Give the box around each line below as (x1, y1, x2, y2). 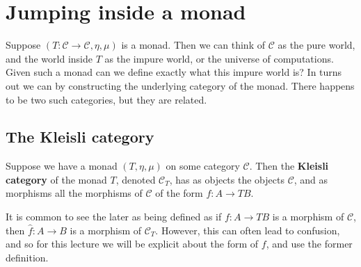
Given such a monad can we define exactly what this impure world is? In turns (6, 65, 342, 79)
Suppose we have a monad (6, 159, 118, 173)
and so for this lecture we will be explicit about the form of (6, 236, 259, 251)
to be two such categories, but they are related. (6, 92, 207, 106)
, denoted (115, 172, 156, 186)
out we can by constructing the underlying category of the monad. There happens (6, 78, 355, 92)
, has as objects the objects (169, 172, 284, 186)
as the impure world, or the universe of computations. (104, 51, 334, 65)
